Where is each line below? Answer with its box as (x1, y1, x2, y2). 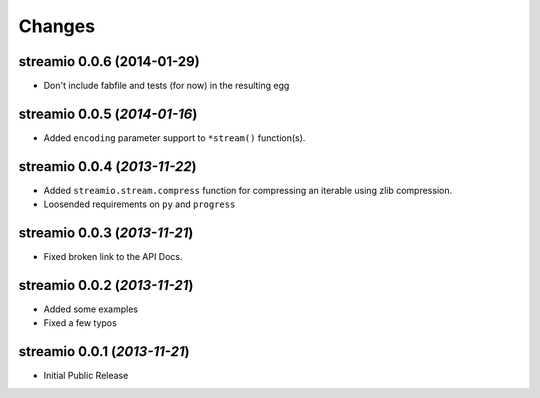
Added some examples (43, 303, 139, 315)
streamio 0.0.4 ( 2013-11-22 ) (18, 158, 197, 175)
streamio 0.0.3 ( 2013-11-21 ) (18, 225, 194, 242)
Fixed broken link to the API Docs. (43, 251, 184, 263)
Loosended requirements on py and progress (43, 198, 236, 210)
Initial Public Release (43, 370, 129, 382)
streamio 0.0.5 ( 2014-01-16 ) (18, 105, 198, 122)
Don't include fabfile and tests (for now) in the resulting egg (43, 80, 290, 92)
